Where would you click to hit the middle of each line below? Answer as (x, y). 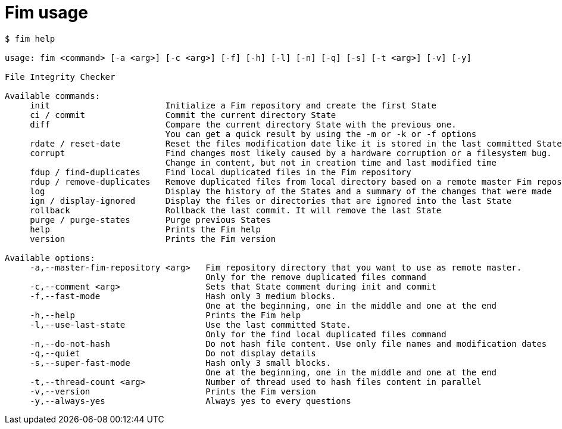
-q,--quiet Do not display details (173, 353)
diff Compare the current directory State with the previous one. (243, 124)
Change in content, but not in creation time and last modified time (331, 162)
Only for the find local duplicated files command (326, 334)
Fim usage (46, 13)
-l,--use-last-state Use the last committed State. (191, 324)
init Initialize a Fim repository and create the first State (233, 105)
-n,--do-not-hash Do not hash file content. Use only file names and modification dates (288, 343)
